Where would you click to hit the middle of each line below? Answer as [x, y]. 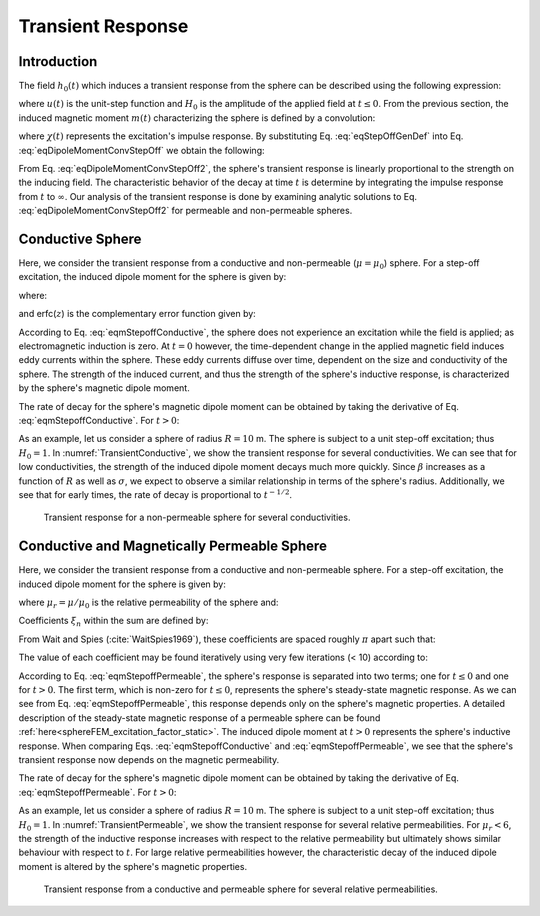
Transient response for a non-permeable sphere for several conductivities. [197, 517]
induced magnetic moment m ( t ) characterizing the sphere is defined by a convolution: [197, 117]
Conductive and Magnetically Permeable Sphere [172, 546]
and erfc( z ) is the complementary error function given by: [137, 314]
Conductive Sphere [80, 239]
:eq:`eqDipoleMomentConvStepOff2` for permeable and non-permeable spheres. [185, 211]
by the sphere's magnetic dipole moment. [104, 388]
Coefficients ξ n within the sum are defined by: [113, 622]
